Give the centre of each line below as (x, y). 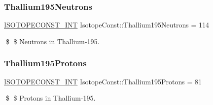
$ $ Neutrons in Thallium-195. (53, 41)
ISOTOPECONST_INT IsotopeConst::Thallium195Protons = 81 (103, 81)
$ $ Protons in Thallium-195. (51, 98)
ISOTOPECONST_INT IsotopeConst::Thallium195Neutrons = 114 (107, 25)
